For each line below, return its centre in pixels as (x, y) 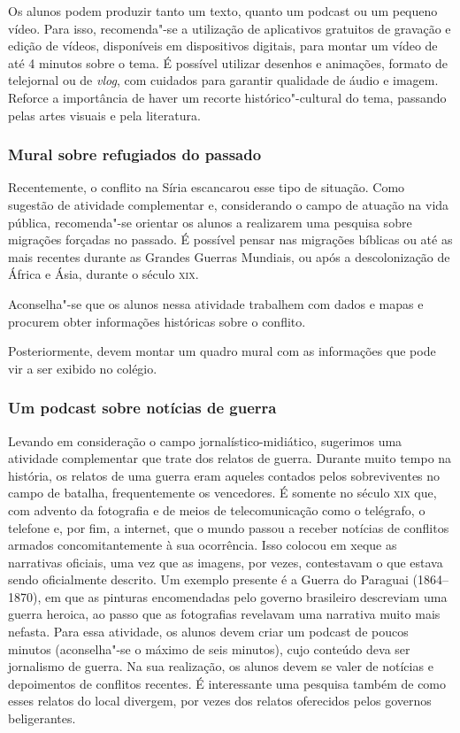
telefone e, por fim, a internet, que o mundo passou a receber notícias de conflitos (229, 527)
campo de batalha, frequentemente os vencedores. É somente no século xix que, (222, 493)
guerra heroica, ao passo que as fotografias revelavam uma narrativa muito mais (224, 614)
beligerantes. (42, 718)
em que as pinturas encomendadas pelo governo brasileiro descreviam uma (246, 596)
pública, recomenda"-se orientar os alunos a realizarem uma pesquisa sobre (210, 222)
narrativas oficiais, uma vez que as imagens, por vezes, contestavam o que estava (226, 562)
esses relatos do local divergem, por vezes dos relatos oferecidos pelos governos (220, 701)
